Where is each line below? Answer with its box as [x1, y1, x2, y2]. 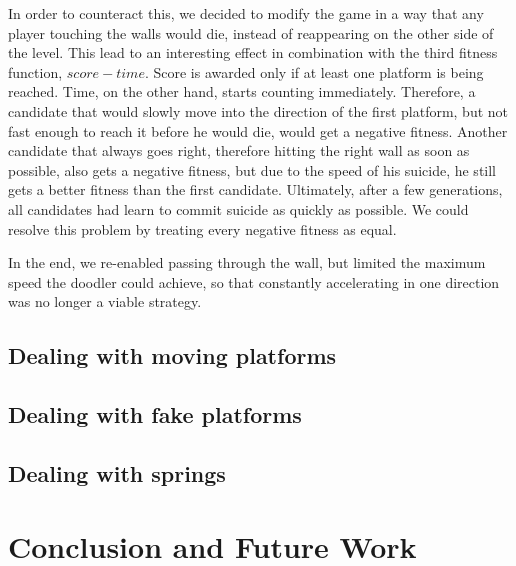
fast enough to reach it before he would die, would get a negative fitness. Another [8, 120, 508, 141]
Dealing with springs [8, 457, 226, 488]
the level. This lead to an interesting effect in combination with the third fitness [8, 42, 498, 63]
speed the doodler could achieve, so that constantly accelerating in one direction [8, 271, 500, 292]
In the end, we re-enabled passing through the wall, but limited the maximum [8, 252, 486, 273]
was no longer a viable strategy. [8, 291, 202, 312]
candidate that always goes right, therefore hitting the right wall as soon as [8, 140, 470, 161]
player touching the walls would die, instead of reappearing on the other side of [8, 22, 494, 43]
